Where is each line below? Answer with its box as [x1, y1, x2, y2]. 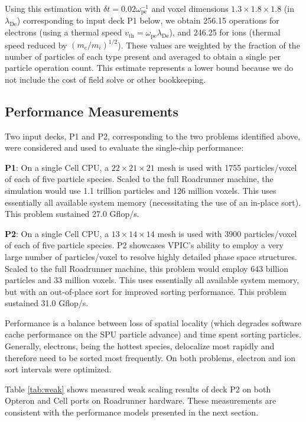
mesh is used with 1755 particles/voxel [157, 161, 297, 173]
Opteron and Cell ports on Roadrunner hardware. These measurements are [5, 394, 276, 407]
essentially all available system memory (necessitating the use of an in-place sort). [5, 196, 301, 208]
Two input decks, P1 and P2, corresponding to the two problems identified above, [5, 129, 301, 142]
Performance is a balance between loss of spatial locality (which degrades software [5, 316, 302, 329]
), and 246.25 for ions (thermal [169, 26, 281, 38]
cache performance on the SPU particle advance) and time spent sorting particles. [5, 328, 301, 340]
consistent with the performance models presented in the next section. [5, 406, 259, 418]
